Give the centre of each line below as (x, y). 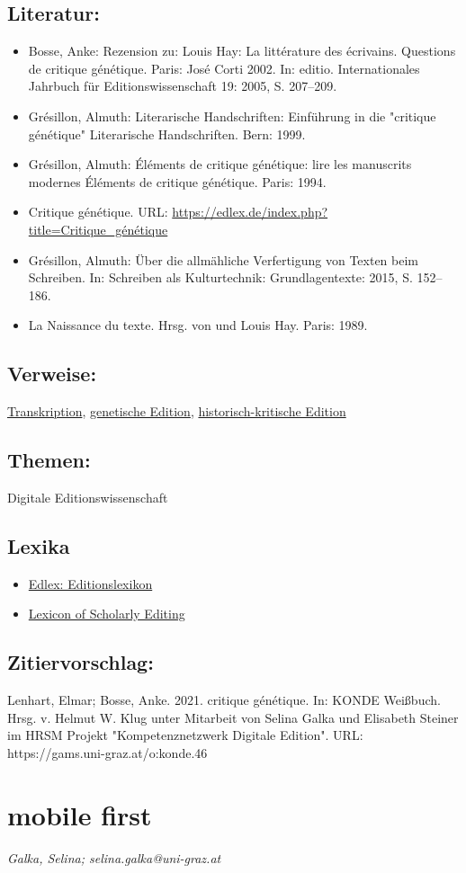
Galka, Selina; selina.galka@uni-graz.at (114, 857)
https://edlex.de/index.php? (250, 212)
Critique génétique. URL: (98, 212)
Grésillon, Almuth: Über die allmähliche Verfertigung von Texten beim (223, 259)
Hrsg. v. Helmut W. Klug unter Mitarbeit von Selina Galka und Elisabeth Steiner (233, 717)
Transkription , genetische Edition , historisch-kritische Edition (177, 411)
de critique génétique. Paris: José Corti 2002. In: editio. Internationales (224, 68)
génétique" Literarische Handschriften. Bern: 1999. (167, 134)
